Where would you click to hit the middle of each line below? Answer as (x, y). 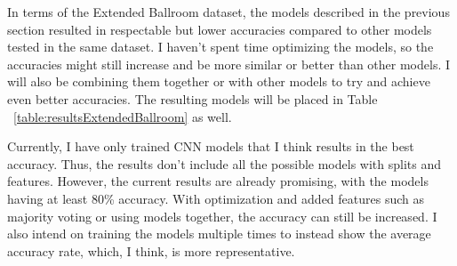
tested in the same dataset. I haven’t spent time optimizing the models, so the (220, 47)
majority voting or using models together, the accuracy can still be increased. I (222, 216)
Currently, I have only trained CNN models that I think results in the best (211, 146)
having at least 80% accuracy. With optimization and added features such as (216, 198)
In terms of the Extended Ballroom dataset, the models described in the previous (228, 12)
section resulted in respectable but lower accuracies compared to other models (220, 29)
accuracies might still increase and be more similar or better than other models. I (229, 64)
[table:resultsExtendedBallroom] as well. (123, 116)
